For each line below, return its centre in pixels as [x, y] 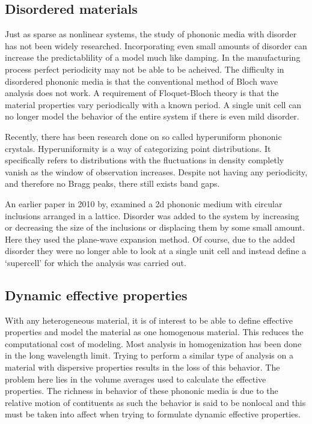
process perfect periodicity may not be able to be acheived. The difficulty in [145, 69]
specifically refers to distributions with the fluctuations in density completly [145, 160]
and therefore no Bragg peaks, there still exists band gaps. [112, 183]
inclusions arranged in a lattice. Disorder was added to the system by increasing [152, 215]
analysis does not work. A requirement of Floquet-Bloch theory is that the [142, 93]
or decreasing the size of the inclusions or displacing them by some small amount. [155, 227]
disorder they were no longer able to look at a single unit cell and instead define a [156, 251]
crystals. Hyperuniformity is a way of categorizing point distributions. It [138, 148]
